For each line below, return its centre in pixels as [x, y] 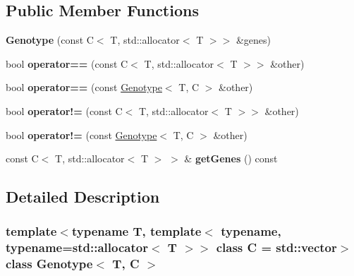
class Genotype [49, 264]
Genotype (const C [50, 40]
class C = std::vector [276, 247]
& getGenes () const [231, 158]
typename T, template [136, 231]
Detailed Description [83, 197]
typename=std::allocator [77, 247]
